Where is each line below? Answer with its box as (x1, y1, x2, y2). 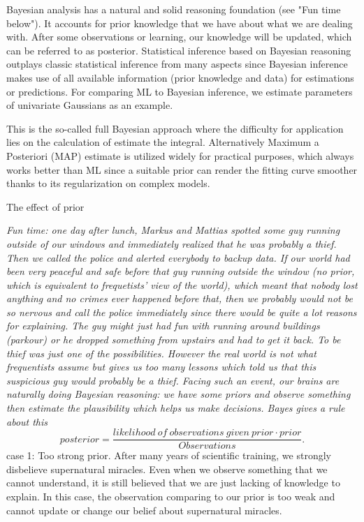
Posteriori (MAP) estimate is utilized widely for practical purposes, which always (6, 148, 354, 163)
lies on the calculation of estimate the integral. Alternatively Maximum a (6, 135, 319, 149)
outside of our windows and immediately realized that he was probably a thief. (6, 236, 337, 251)
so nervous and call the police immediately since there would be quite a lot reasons (6, 304, 357, 319)
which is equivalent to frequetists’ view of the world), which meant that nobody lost (6, 277, 358, 292)
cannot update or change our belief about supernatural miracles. (6, 502, 282, 517)
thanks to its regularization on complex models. (6, 176, 210, 191)
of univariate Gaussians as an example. (6, 98, 173, 112)
